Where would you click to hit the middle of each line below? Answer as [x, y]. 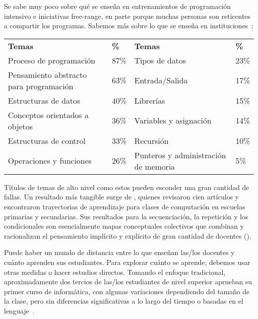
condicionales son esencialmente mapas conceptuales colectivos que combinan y [124, 226]
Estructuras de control [47, 140]
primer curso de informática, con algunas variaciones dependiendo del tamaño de [127, 291]
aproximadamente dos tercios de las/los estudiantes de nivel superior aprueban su [128, 282]
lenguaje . [19, 310]
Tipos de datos [160, 60]
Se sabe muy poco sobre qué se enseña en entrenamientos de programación [118, 6]
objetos [20, 126]
